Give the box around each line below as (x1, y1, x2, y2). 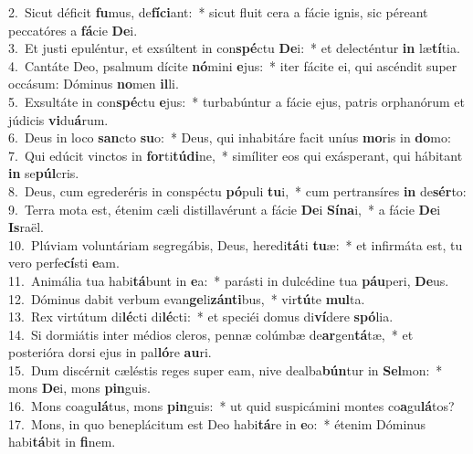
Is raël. (8, 217, 44, 237)
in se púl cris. (8, 164, 79, 183)
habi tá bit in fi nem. (8, 432, 116, 451)
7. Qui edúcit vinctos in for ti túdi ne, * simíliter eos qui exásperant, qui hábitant (8, 145, 463, 164)
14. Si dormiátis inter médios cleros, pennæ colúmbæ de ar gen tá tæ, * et (8, 324, 414, 343)
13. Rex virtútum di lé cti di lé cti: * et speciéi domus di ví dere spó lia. (8, 307, 394, 326)
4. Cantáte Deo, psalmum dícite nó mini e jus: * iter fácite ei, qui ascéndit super (8, 56, 457, 75)
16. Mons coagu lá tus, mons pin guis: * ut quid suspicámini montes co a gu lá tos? (8, 396, 455, 416)
